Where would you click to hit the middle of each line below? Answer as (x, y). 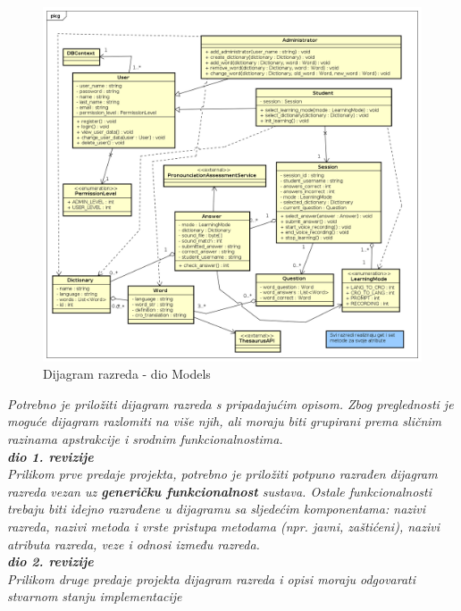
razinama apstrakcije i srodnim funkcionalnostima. (145, 439)
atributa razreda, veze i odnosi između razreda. (134, 544)
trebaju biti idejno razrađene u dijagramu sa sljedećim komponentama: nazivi (217, 509)
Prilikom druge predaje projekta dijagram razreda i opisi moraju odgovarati (212, 578)
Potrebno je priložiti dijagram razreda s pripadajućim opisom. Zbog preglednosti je (230, 403)
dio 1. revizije (50, 456)
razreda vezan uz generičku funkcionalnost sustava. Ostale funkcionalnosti (220, 491)
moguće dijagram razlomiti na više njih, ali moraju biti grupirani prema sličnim (225, 421)
